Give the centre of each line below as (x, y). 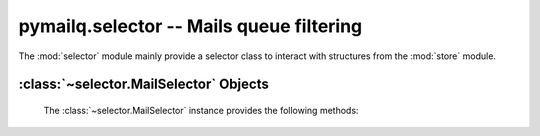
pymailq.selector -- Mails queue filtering (190, 26)
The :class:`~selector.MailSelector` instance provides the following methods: (201, 110)
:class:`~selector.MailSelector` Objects (143, 84)
